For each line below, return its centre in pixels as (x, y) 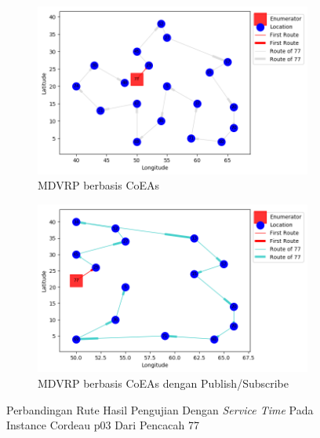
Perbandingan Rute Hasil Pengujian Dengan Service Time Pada (160, 409)
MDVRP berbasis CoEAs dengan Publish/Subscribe (163, 383)
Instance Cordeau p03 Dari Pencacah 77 (103, 425)
